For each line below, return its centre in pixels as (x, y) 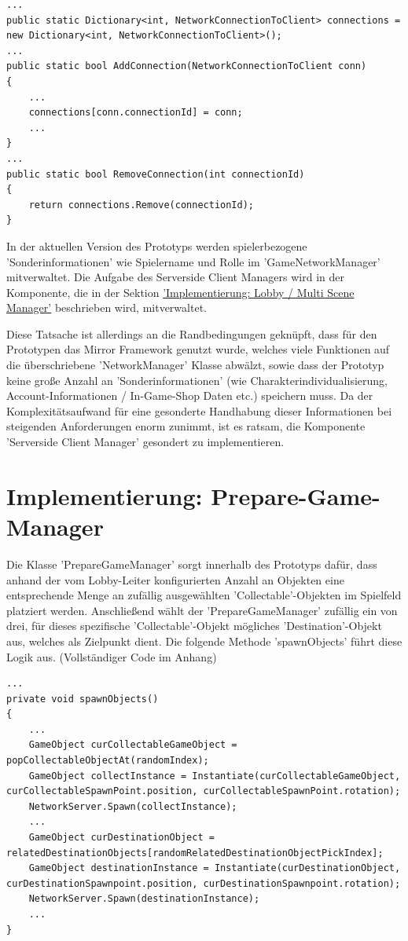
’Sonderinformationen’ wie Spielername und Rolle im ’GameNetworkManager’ (193, 261)
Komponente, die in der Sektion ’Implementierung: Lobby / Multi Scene (180, 292)
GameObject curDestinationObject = (121, 838)
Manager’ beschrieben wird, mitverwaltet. (107, 308)
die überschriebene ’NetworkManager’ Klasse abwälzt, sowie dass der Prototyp (195, 365)
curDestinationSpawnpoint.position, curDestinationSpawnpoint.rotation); (204, 883)
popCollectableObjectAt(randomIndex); (108, 761)
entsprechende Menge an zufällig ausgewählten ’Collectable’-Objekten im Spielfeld (204, 595)
